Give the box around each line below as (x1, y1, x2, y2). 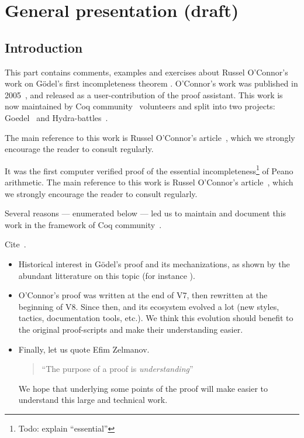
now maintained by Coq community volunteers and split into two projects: (5, 100, 275, 112)
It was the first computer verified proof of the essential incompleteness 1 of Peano (5, 163, 293, 177)
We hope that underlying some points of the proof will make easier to (18, 382, 268, 394)
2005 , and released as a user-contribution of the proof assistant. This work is (5, 88, 283, 101)
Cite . (5, 238, 26, 250)
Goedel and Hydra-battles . (5, 111, 108, 123)
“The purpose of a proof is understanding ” (42, 363, 194, 375)
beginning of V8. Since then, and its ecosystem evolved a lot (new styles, (18, 300, 279, 312)
